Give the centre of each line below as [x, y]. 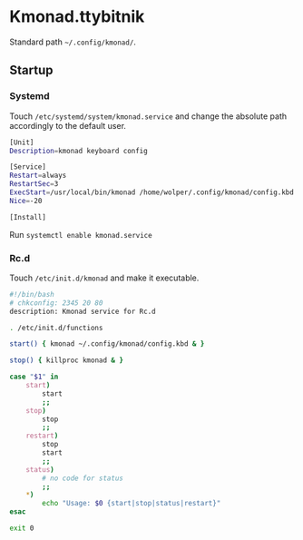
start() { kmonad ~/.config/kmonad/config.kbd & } [107, 344]
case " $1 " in [34, 377]
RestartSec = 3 [34, 184]
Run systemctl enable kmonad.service [81, 234]
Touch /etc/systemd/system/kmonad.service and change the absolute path [148, 116]
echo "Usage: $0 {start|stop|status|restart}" [132, 504]
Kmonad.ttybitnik [77, 17]
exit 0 [22, 528]
